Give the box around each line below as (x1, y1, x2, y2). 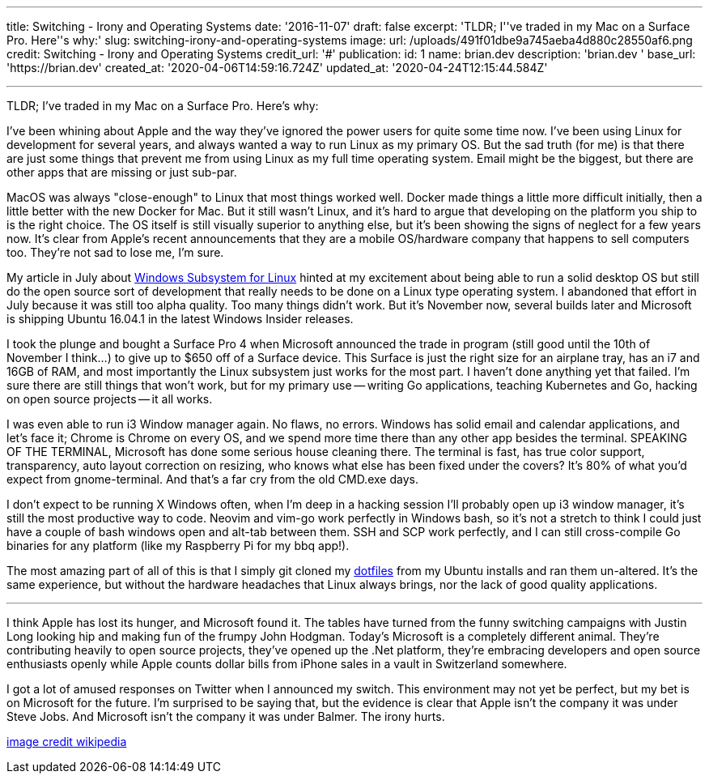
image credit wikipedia (6, 735, 127, 748)
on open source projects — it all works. (6, 392, 213, 406)
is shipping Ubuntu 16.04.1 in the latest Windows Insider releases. (6, 312, 354, 326)
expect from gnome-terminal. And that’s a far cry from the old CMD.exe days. (6, 472, 418, 486)
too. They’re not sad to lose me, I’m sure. (6, 245, 224, 259)
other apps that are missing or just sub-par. (6, 165, 237, 179)
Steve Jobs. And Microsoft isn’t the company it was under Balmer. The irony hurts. (6, 710, 445, 723)
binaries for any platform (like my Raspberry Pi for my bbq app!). (6, 539, 350, 552)
